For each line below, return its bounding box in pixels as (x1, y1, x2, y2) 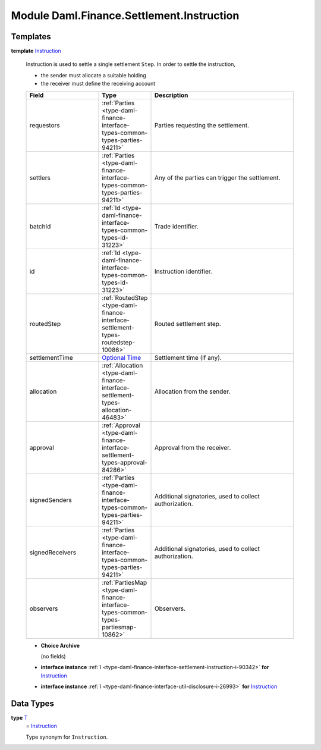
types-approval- (102, 458, 148, 466)
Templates (11, 32, 51, 42)
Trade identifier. (154, 222, 199, 230)
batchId (29, 222, 51, 230)
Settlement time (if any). (154, 353, 222, 362)
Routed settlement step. (154, 319, 221, 328)
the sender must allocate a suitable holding (40, 71, 147, 79)
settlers (29, 173, 51, 181)
